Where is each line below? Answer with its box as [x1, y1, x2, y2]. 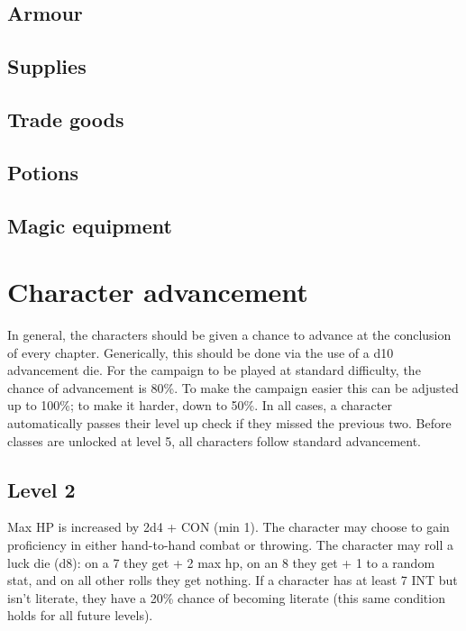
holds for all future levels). [7, 606, 153, 625]
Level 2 [7, 475, 76, 503]
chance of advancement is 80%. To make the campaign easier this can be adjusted [7, 378, 459, 397]
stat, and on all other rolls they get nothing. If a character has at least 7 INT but [7, 571, 458, 590]
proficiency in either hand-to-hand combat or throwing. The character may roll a [7, 535, 453, 553]
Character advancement [7, 273, 308, 310]
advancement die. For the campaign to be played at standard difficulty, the [7, 361, 421, 380]
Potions [7, 158, 79, 186]
